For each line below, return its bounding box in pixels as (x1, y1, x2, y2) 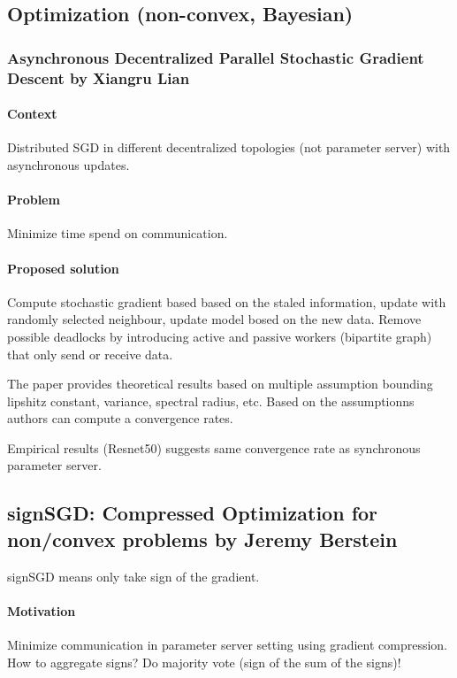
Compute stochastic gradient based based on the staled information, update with (7, 292, 446, 311)
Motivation (7, 601, 76, 620)
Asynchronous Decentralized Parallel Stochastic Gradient (7, 46, 424, 68)
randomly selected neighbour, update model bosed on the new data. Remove (7, 310, 422, 328)
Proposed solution (7, 258, 119, 277)
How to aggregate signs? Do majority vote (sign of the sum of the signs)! (7, 652, 401, 671)
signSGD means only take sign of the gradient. (7, 566, 260, 585)
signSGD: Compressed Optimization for (7, 499, 378, 527)
